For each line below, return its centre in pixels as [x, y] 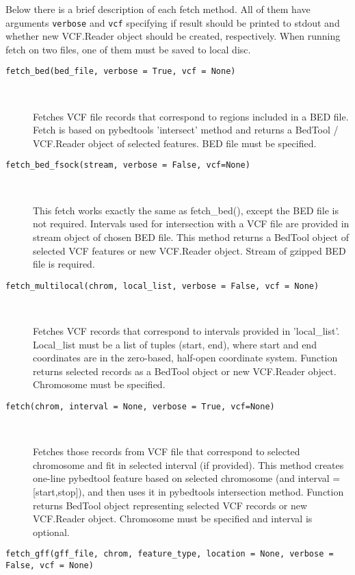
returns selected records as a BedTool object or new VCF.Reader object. [185, 371]
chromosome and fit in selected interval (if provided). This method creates [188, 464]
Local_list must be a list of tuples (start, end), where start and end [175, 344]
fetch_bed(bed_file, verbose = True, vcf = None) [121, 72]
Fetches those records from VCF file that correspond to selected [167, 451]
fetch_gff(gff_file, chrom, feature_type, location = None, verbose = [170, 554]
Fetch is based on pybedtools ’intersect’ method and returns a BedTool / [186, 130]
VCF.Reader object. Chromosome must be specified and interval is [173, 519]
